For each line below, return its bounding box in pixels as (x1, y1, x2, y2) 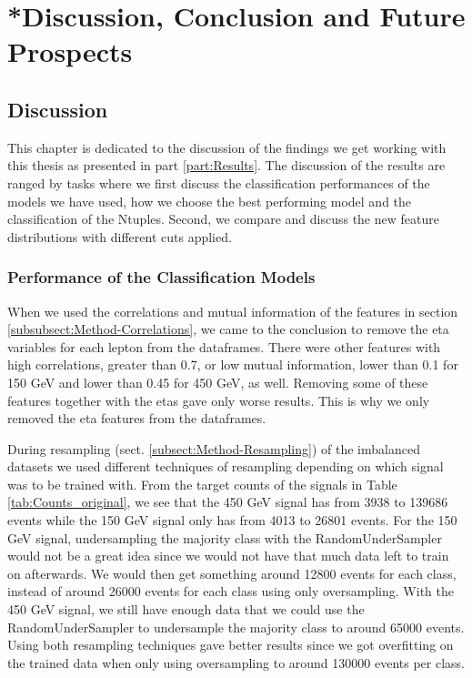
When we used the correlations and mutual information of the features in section (7, 301, 458, 320)
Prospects (7, 33, 133, 70)
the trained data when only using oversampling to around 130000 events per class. (7, 653, 465, 672)
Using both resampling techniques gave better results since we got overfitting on (7, 635, 454, 654)
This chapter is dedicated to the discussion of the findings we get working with (7, 137, 447, 157)
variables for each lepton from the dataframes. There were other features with (7, 337, 441, 356)
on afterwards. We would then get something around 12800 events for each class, (7, 563, 457, 582)
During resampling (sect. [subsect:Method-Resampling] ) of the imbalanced (7, 439, 420, 458)
